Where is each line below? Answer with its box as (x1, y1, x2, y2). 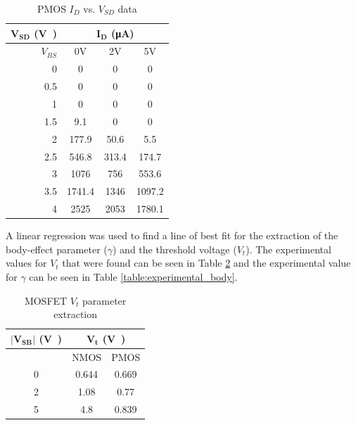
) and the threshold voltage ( (113, 241, 237, 256)
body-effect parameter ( (6, 241, 108, 256)
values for (6, 255, 47, 270)
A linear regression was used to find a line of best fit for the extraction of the (6, 228, 338, 243)
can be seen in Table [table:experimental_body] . (29, 269, 238, 284)
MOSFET (24, 293, 68, 307)
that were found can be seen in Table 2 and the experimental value (62, 255, 351, 270)
